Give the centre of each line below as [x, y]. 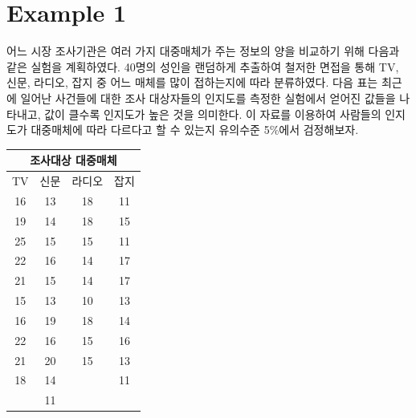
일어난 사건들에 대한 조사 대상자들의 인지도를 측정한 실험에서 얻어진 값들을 [208, 97]
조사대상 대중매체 [73, 160]
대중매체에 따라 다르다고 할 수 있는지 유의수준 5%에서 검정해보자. [195, 130]
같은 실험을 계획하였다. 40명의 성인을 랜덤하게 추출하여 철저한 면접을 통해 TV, [203, 66]
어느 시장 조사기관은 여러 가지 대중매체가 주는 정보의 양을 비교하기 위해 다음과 [203, 51]
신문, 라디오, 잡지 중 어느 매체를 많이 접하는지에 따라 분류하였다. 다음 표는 [192, 82]
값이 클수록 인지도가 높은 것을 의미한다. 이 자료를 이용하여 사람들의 [213, 114]
